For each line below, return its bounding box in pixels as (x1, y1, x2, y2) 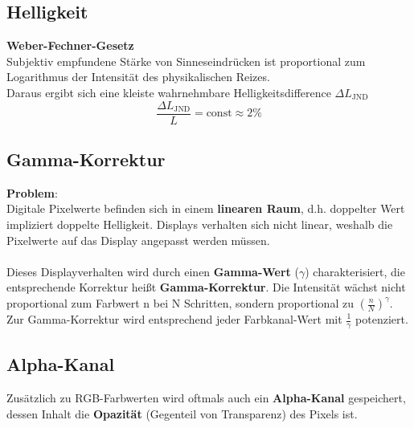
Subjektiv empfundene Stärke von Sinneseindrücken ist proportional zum (6, 52, 366, 69)
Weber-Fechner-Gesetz (6, 37, 134, 54)
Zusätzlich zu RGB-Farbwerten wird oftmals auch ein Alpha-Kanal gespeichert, (6, 389, 406, 406)
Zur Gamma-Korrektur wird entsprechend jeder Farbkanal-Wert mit (6, 311, 342, 327)
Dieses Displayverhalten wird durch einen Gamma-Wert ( (6, 263, 299, 279)
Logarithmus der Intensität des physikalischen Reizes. (6, 68, 270, 85)
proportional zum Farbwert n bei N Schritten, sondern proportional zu (6, 295, 354, 311)
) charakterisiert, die (305, 263, 405, 279)
